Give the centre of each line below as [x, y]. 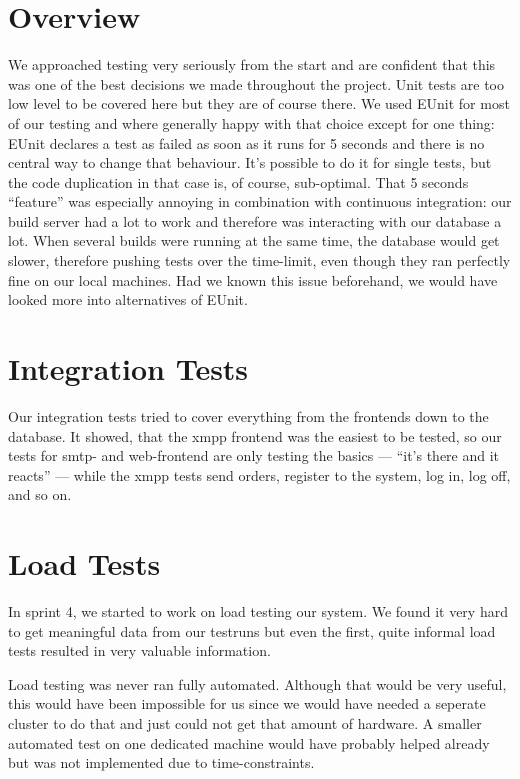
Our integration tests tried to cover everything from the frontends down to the [248, 415]
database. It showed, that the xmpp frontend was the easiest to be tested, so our [255, 435]
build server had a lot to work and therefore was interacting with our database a [255, 220]
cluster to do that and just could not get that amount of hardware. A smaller [245, 723]
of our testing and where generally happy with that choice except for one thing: [251, 122]
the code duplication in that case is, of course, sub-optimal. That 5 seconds [238, 181]
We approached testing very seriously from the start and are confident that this [252, 64]
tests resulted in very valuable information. [139, 650]
